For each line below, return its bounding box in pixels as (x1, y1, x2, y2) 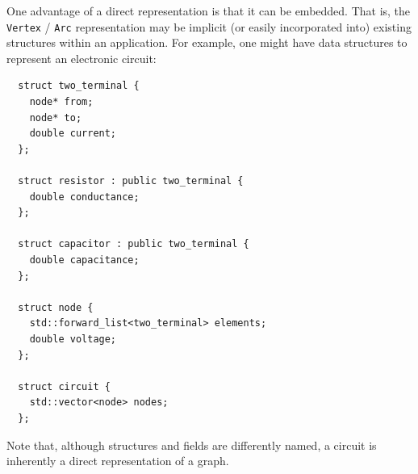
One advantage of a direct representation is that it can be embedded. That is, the (6, 2, 411, 19)
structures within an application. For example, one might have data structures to (6, 34, 408, 51)
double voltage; (29, 333, 117, 345)
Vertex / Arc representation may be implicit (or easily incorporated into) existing (6, 18, 412, 35)
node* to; (29, 111, 82, 124)
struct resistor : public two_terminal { (18, 175, 244, 187)
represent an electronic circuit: (6, 49, 157, 66)
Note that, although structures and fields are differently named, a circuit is (6, 436, 377, 453)
